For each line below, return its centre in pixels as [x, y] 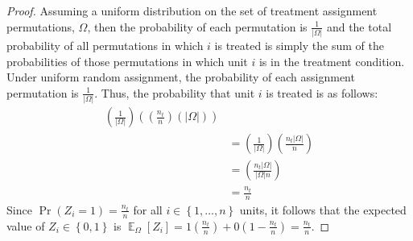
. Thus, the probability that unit [175, 92]
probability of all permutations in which [105, 45]
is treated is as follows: [322, 92]
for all [148, 209]
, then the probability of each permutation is [197, 26]
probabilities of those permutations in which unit [127, 61]
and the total [359, 26]
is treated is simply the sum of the [299, 45]
